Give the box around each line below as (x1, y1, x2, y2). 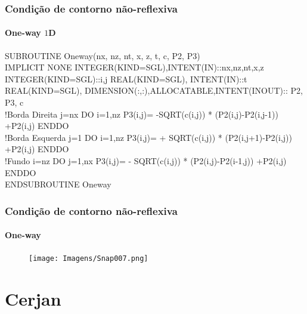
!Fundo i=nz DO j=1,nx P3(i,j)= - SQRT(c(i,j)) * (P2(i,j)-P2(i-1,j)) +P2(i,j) (5, 154, 287, 167)
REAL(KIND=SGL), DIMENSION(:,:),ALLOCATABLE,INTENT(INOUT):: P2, (5, 84, 303, 97)
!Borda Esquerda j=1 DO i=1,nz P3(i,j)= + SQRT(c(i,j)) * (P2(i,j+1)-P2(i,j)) (5, 131, 292, 143)
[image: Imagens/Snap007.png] (29, 254, 148, 263)
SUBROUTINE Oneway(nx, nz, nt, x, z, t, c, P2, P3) (5, 49, 200, 61)
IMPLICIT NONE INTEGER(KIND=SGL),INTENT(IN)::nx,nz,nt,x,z (5, 61, 264, 73)
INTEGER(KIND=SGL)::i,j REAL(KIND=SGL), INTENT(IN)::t (5, 72, 247, 85)
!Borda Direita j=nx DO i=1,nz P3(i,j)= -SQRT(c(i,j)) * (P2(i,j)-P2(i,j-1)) (5, 107, 278, 120)
